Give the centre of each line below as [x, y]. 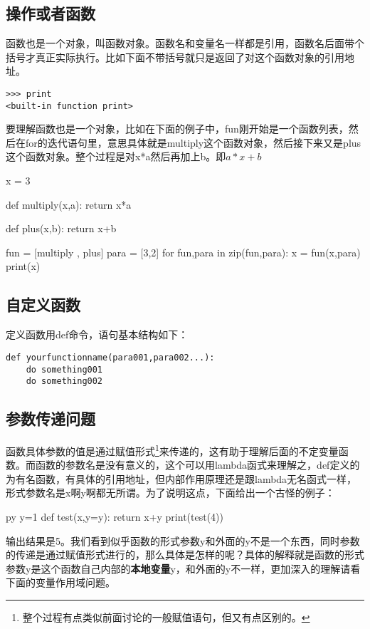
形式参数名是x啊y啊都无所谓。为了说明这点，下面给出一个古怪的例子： [170, 493]
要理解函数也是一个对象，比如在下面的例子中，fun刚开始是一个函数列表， [177, 129]
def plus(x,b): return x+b [61, 228]
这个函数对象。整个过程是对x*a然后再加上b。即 [116, 156]
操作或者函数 [51, 13]
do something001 [64, 369]
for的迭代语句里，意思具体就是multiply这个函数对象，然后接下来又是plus [193, 142]
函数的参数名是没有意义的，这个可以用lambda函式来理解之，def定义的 [197, 465]
